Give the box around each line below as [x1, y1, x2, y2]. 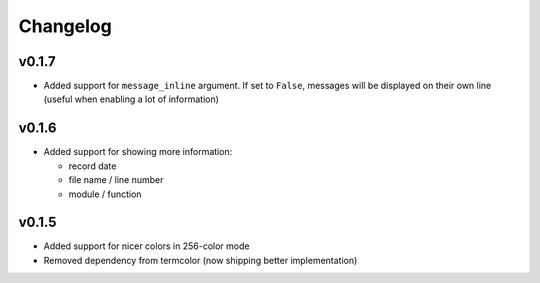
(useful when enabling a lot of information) [43, 93, 220, 105]
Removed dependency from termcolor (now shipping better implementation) [43, 254, 358, 266]
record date [68, 160, 117, 172]
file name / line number [68, 174, 164, 186]
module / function [68, 188, 142, 200]
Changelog [18, 15, 112, 37]
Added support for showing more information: [43, 146, 233, 158]
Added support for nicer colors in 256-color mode [43, 240, 250, 252]
